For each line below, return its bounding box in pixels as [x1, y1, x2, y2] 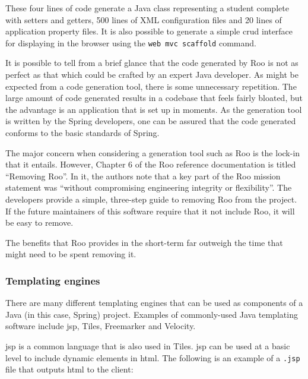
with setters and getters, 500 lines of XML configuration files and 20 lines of [5, 13, 282, 26]
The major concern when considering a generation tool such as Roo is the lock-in [5, 146, 300, 159]
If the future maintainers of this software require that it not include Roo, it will [5, 204, 295, 217]
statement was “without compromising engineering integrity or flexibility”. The [5, 181, 292, 194]
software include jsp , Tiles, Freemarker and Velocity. [5, 320, 196, 332]
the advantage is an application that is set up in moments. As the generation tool [5, 103, 302, 115]
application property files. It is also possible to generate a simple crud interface [5, 25, 293, 37]
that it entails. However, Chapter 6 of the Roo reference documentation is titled [5, 158, 296, 170]
